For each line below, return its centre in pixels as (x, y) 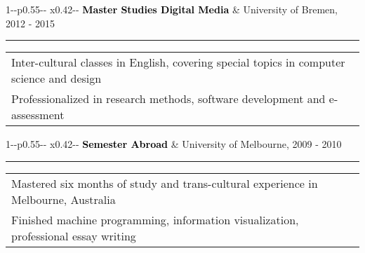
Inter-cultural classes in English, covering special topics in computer (178, 62)
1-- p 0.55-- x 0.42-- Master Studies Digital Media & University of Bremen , (172, 9)
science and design (57, 78)
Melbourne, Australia (64, 199)
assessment (38, 115)
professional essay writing (74, 235)
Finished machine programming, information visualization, (155, 219)
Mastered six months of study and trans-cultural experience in (165, 183)
